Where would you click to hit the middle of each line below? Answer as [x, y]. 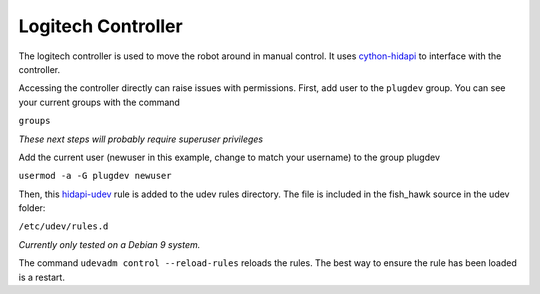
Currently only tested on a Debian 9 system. [109, 244]
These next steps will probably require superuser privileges [141, 139]
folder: [32, 208]
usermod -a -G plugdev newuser [95, 176]
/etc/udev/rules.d [63, 226]
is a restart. [41, 277]
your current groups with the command [99, 102]
